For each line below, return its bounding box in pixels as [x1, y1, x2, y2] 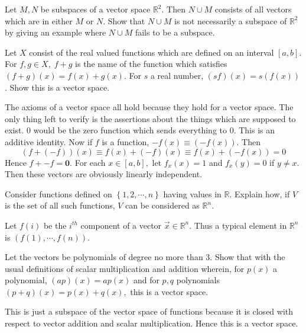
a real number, [150, 69, 204, 81]
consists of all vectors [214, 3, 292, 15]
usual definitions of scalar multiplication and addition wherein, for [5, 262, 245, 274]
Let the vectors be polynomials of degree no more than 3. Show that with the [5, 251, 285, 263]
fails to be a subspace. [135, 26, 215, 39]
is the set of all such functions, [5, 199, 115, 212]
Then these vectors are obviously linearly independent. [5, 168, 203, 180]
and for [133, 274, 159, 286]
